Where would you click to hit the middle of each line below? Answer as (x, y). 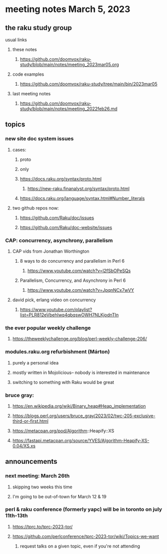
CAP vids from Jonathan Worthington (51, 251)
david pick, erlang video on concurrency (54, 300)
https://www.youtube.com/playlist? (56, 309)
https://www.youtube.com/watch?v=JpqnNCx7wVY (81, 290)
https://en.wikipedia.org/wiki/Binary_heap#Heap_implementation (79, 406)
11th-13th (17, 516)
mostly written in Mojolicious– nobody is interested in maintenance (81, 373)
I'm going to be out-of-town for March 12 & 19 (59, 496)
